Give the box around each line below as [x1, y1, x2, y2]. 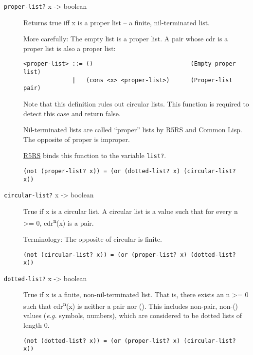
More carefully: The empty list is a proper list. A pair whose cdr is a [23, 34, 228, 44]
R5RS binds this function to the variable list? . [23, 150, 166, 160]
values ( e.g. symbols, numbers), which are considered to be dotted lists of [23, 310, 242, 320]
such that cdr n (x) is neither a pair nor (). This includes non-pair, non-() [23, 300, 238, 311]
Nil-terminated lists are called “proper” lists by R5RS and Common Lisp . [23, 124, 242, 135]
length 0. [23, 319, 50, 330]
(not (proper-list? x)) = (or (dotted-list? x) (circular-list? [23, 168, 236, 175]
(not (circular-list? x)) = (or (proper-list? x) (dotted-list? [23, 251, 236, 258]
